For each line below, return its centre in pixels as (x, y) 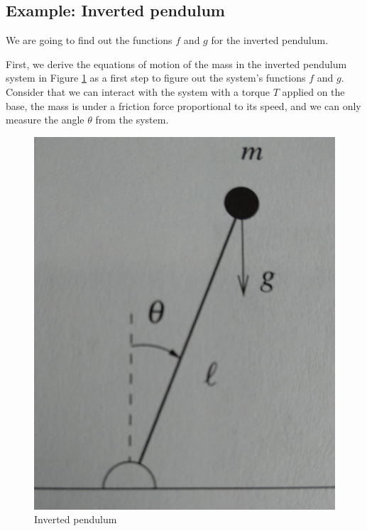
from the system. (132, 120)
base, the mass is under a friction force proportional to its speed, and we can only (183, 105)
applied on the (313, 91)
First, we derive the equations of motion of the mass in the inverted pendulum (176, 64)
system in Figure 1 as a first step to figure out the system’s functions (156, 78)
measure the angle (45, 120)
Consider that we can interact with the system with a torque (138, 91)
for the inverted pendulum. (270, 40)
